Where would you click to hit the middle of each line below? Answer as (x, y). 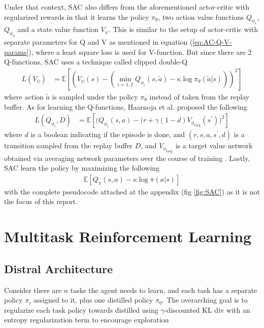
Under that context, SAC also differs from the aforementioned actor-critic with (127, 7)
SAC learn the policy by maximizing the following (82, 168)
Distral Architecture (58, 268)
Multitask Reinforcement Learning (128, 236)
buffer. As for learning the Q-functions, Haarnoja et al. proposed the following (126, 106)
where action (24, 96)
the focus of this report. (41, 201)
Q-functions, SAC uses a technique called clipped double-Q (96, 62)
